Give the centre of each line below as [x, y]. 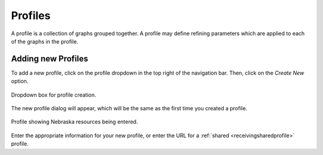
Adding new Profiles [50, 59]
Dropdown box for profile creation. [54, 95]
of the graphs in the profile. [45, 41]
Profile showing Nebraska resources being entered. [74, 122]
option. [20, 81]
